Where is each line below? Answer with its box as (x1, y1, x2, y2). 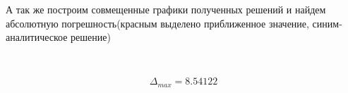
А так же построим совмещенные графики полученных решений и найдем (6, 2, 326, 16)
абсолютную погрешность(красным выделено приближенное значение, (6, 15, 309, 30)
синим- (312, 15, 342, 30)
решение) (71, 30, 111, 44)
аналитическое (6, 30, 68, 44)
